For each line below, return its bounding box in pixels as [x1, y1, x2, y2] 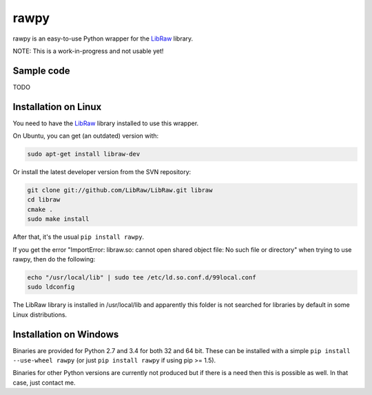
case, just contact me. [12, 378, 76, 387]
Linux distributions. [12, 310, 68, 319]
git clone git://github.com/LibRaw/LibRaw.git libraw [27, 186, 213, 194]
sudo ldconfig [27, 283, 75, 291]
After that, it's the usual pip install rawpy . [12, 233, 145, 241]
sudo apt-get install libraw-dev [27, 150, 141, 158]
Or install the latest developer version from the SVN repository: [12, 168, 192, 176]
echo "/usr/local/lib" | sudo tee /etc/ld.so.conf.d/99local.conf [27, 274, 256, 281]
